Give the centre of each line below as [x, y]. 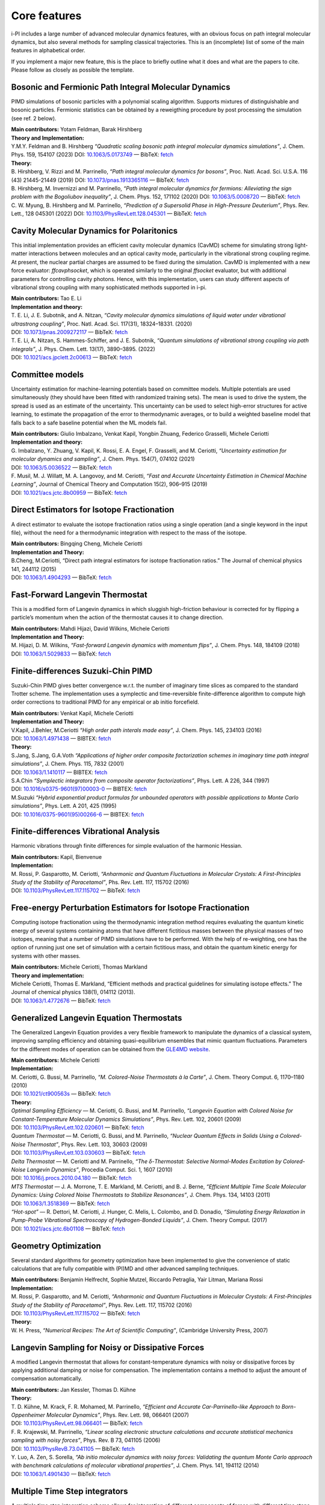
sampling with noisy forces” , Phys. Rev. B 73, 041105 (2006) [86, 1440]
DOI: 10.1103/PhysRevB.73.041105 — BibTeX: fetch [73, 1448]
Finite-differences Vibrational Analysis [85, 832]
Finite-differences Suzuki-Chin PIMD [82, 671]
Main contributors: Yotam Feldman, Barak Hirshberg [77, 129]
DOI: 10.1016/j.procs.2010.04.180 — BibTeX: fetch [71, 1178]
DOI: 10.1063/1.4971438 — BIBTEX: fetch [61, 739]
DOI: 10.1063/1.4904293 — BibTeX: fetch [61, 577]
